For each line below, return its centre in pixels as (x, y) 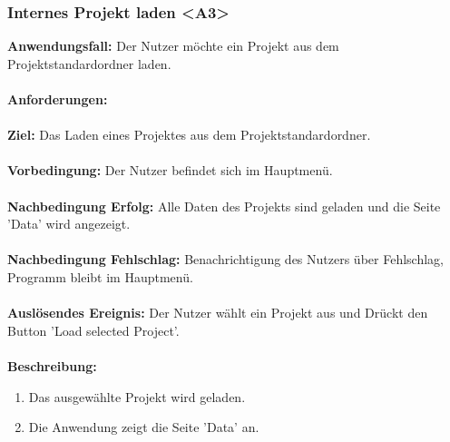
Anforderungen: (58, 99)
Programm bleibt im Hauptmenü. (100, 276)
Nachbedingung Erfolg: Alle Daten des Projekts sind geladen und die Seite (224, 206)
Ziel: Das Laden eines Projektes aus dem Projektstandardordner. (189, 135)
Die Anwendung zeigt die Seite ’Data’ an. (144, 427)
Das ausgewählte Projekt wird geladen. (137, 396)
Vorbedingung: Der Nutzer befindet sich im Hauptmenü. (170, 170)
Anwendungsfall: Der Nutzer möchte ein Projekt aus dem (173, 46)
